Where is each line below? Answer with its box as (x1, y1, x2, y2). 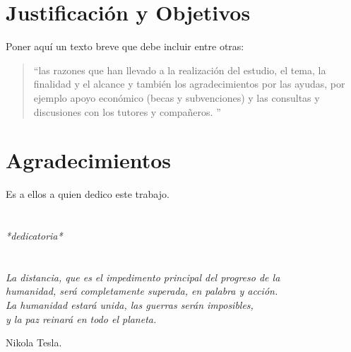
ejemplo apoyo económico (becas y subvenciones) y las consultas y (33, 90, 320, 105)
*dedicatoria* (6, 228, 63, 242)
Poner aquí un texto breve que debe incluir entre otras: (6, 39, 244, 54)
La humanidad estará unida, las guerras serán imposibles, (6, 297, 254, 312)
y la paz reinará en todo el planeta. (6, 311, 157, 326)
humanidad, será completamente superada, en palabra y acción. (6, 283, 278, 298)
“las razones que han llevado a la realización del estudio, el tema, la (33, 62, 326, 77)
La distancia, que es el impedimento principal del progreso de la (6, 269, 280, 284)
